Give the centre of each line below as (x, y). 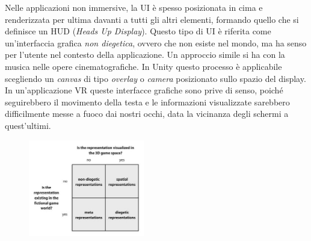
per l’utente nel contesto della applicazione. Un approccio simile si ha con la (145, 55)
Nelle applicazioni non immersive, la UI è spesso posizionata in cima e (134, 7)
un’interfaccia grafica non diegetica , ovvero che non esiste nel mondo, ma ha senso (156, 42)
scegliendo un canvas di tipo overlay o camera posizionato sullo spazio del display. (155, 78)
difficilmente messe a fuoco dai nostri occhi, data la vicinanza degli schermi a (147, 114)
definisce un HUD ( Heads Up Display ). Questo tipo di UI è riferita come (138, 31)
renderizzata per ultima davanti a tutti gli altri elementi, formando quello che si (152, 19)
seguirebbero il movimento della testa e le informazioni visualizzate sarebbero (147, 102)
